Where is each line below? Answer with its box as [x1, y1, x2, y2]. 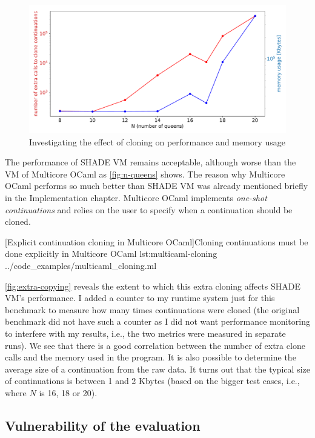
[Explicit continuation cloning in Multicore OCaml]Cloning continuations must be [5, 235, 308, 248]
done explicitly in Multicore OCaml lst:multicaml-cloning [5, 247, 217, 260]
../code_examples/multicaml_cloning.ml [5, 259, 157, 271]
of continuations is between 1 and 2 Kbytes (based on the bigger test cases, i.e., [5, 374, 300, 387]
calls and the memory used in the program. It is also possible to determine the [5, 351, 296, 363]
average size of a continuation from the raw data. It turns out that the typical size [5, 362, 310, 375]
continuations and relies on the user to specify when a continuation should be [5, 203, 293, 216]
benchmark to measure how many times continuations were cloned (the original [5, 303, 300, 316]
